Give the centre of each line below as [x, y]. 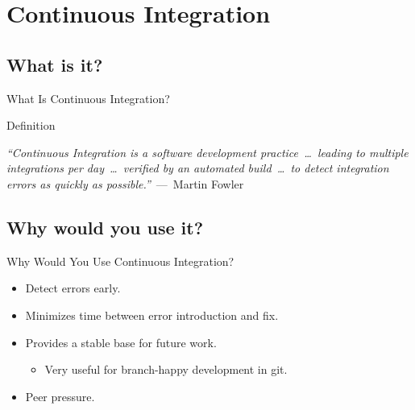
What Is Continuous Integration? [88, 98]
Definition [31, 125]
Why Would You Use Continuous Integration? [120, 261]
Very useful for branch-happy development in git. [166, 369]
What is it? [55, 64]
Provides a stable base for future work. [121, 342]
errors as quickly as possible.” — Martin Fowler [125, 183]
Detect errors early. [73, 288]
